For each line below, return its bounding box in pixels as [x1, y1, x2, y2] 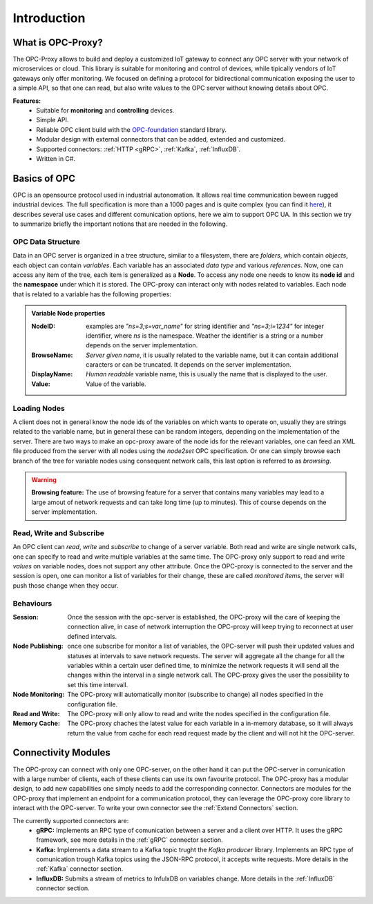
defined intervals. [67, 632, 117, 640]
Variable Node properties [31, 309, 106, 318]
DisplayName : [31, 370, 73, 378]
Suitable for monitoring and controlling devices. [36, 106, 175, 115]
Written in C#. [36, 154, 76, 162]
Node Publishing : [12, 642, 64, 651]
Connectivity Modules [12, 747, 111, 759]
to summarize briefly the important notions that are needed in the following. [12, 220, 228, 228]
